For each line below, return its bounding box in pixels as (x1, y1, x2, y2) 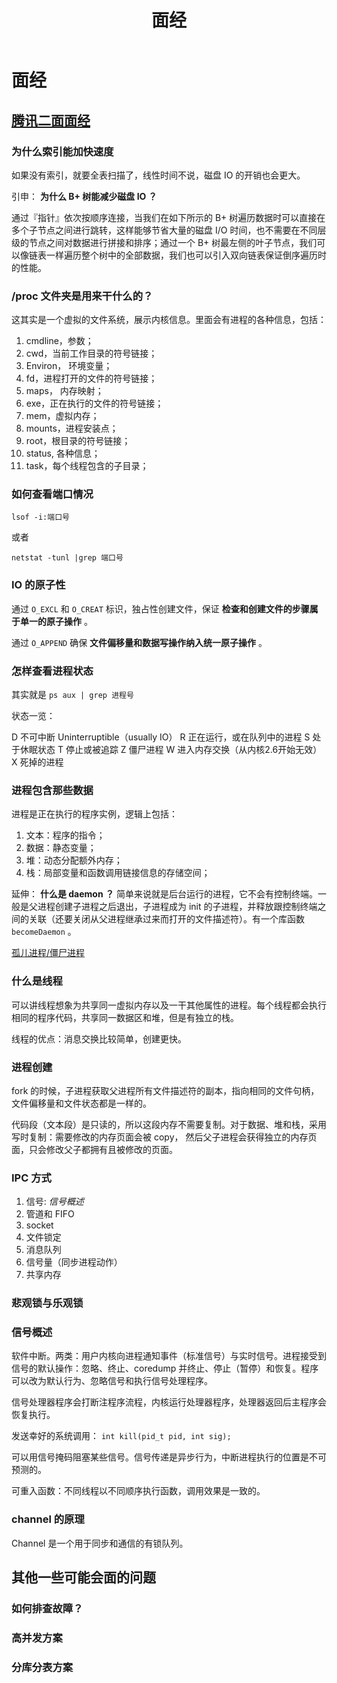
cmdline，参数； (25, 335, 94, 347)
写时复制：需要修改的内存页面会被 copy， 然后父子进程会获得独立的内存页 (11, 1131, 318, 1143)
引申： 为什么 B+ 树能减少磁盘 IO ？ (11, 190, 158, 202)
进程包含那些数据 (11, 783, 94, 797)
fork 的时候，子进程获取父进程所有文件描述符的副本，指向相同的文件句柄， (11, 1084, 320, 1096)
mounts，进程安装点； (25, 422, 119, 435)
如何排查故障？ (11, 1602, 84, 1616)
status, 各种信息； (25, 447, 101, 460)
